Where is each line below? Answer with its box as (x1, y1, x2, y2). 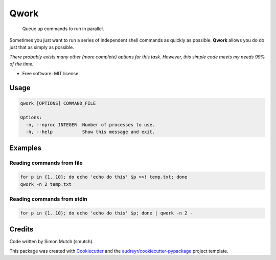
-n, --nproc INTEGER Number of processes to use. (26, 122, 155, 127)
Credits (9, 225, 34, 234)
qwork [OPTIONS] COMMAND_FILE (20, 100, 96, 106)
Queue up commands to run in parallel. (22, 26, 104, 32)
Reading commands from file (9, 159, 83, 166)
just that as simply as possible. (9, 44, 74, 51)
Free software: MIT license (22, 70, 79, 76)
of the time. (9, 61, 34, 67)
